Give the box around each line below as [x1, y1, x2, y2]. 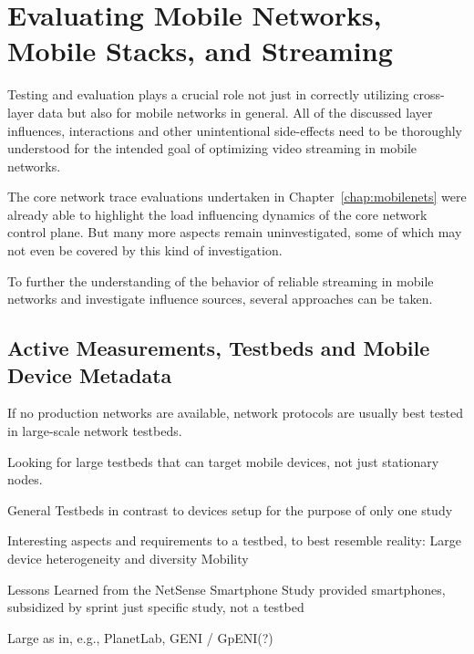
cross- [413, 85, 445, 104]
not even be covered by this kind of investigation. [7, 241, 283, 260]
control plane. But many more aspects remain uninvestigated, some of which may [7, 223, 462, 242]
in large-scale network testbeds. [7, 421, 182, 441]
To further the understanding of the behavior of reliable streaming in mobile [7, 271, 434, 290]
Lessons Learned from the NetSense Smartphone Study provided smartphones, [7, 579, 446, 598]
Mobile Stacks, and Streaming [7, 32, 393, 69]
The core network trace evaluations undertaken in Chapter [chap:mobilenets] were [7, 187, 467, 206]
